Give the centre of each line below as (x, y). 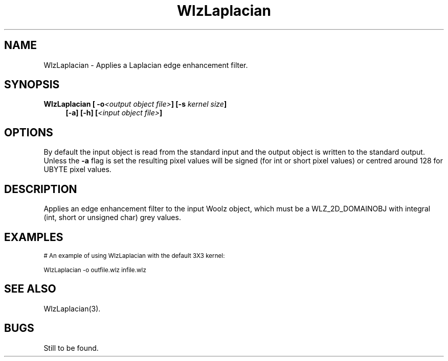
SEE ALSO (30, 289)
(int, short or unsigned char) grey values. (112, 218)
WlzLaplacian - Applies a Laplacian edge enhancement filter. (146, 65)
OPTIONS (29, 132)
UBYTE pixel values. (77, 170)
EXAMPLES (34, 237)
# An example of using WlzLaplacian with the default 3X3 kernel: (134, 256)
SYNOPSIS (32, 85)
